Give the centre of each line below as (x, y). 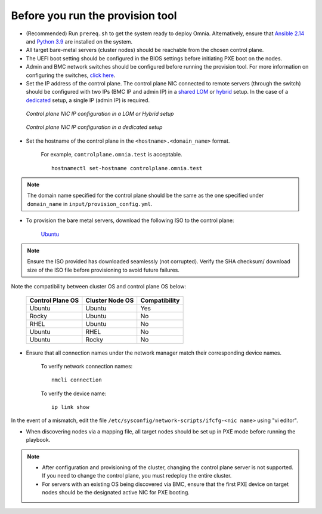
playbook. (38, 440)
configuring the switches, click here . (71, 75)
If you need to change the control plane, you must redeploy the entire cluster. (137, 476)
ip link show (70, 407)
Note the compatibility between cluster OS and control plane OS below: (99, 287)
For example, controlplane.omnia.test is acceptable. (112, 155)
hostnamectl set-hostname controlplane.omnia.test (127, 168)
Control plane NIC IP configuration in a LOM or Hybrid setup (100, 114)
